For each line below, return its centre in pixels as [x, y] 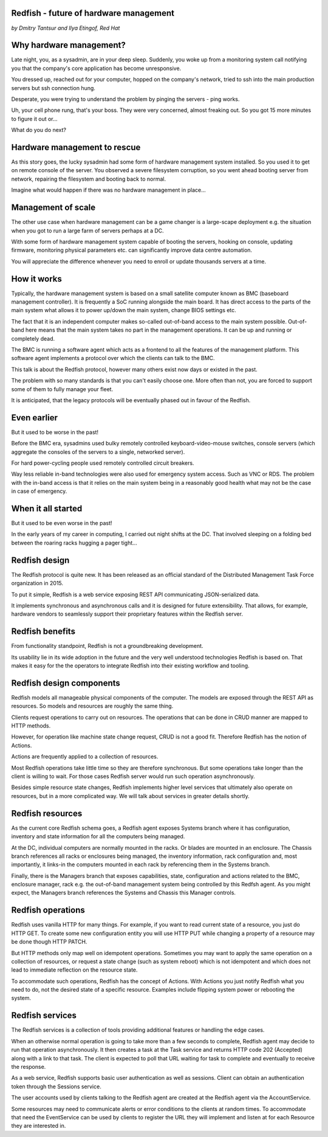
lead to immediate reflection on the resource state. [74, 970]
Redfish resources [47, 813]
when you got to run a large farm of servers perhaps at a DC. [87, 231]
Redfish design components [66, 683]
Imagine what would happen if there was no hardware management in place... [108, 190]
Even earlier [34, 418]
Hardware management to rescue [76, 147]
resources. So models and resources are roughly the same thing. [92, 706]
